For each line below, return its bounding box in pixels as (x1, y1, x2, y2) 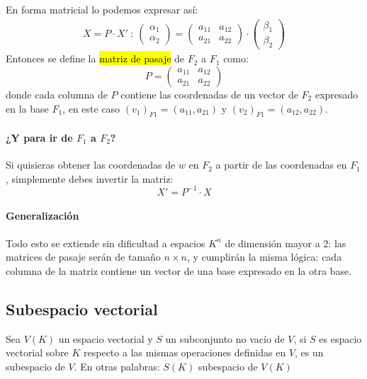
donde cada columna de (6, 86, 108, 101)
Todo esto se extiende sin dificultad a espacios (6, 235, 205, 250)
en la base (6, 101, 49, 115)
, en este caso (62, 101, 120, 115)
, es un (295, 345, 324, 360)
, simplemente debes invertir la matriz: (6, 171, 174, 186)
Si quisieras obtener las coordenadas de (6, 157, 176, 172)
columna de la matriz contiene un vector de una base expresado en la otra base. (6, 263, 352, 278)
